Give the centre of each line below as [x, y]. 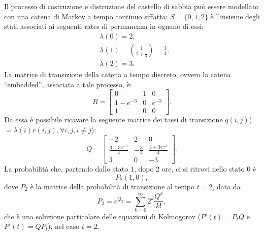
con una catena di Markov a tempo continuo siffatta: [86, 16]
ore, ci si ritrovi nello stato [203, 169]
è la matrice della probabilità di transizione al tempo [112, 186]
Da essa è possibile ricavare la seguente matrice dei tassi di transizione [113, 120]
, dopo [144, 169]
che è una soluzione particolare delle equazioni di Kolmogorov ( [103, 216]
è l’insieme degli [235, 16]
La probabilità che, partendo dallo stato [66, 169]
